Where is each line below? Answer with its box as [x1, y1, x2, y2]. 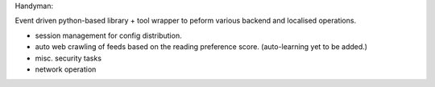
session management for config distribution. [35, 31, 182, 40]
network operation [35, 64, 97, 74]
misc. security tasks [35, 53, 102, 63]
